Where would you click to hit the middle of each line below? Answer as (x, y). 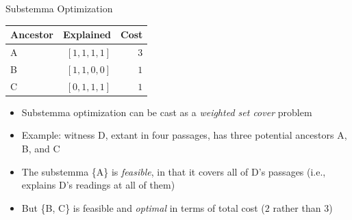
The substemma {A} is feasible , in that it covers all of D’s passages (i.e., (174, 171)
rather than (297, 207)
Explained (87, 35)
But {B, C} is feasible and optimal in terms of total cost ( (143, 207)
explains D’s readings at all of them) (98, 185)
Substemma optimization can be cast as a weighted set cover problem (167, 112)
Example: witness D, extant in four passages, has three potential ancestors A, (184, 135)
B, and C (41, 148)
